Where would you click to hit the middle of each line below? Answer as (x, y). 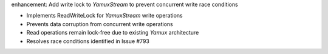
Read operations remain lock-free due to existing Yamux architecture (113, 33)
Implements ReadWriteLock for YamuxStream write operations (104, 16)
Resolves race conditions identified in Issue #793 (88, 41)
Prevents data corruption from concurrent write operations (100, 24)
